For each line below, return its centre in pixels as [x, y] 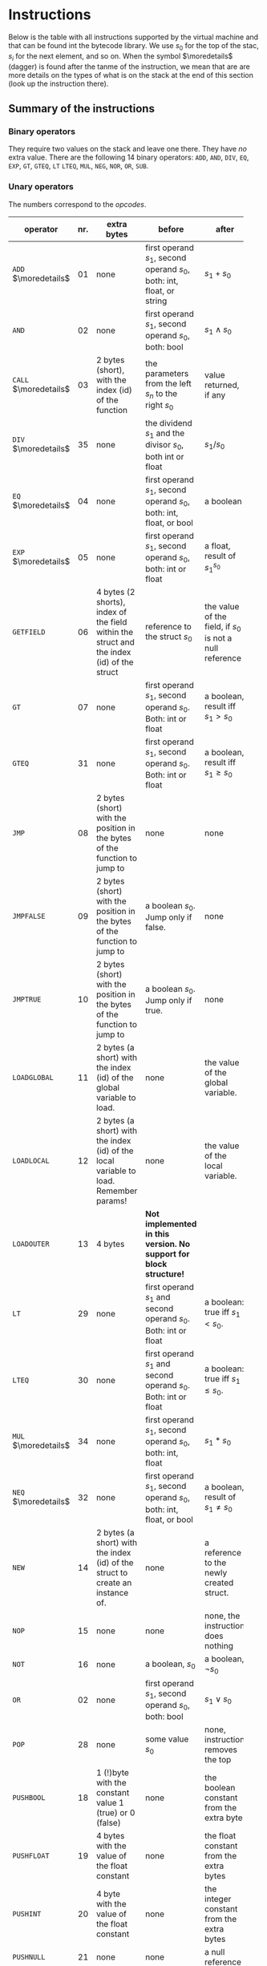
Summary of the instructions [81, 109]
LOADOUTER [31, 1244]
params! [111, 1201]
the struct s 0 [169, 637]
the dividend [169, 423]
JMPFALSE [29, 916]
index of [111, 613]
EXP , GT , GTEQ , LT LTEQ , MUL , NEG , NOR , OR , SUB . [79, 166]
